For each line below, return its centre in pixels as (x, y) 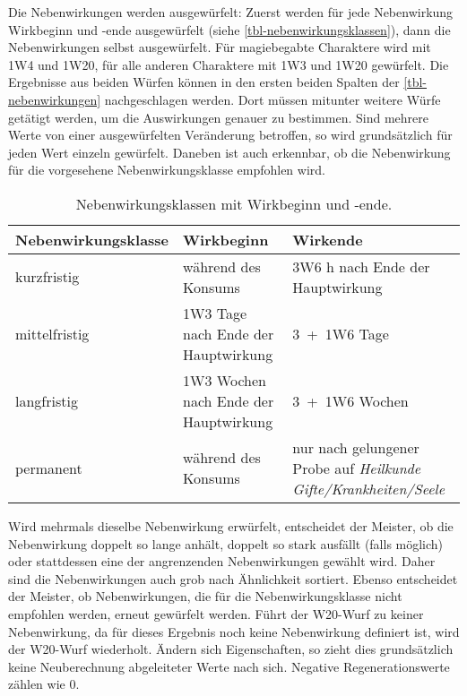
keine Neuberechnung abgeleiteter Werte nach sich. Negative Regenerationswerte (229, 666)
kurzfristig (48, 277)
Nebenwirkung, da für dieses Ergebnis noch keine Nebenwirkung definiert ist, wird (234, 631)
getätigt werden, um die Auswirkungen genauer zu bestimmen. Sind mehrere (218, 117)
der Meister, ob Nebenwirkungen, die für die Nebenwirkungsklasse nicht (205, 596)
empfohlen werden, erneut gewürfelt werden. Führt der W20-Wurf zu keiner (216, 613)
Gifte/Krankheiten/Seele (368, 488)
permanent (49, 468)
